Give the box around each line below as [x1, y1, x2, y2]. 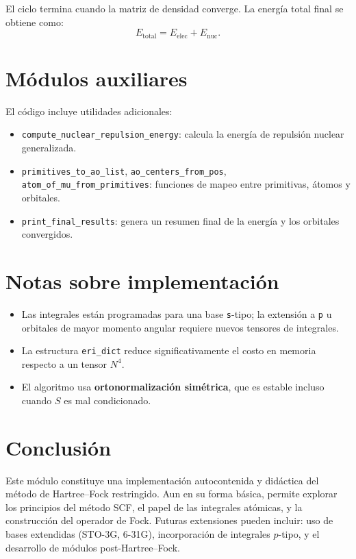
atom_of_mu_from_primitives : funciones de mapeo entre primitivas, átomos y [21, 177, 351, 191]
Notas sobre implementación [5, 266, 279, 295]
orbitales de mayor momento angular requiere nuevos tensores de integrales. [21, 320, 339, 334]
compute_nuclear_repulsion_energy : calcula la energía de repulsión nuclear [21, 127, 344, 141]
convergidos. [21, 227, 73, 241]
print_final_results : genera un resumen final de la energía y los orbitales [21, 213, 340, 227]
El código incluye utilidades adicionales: [5, 103, 173, 118]
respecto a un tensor [21, 356, 107, 371]
